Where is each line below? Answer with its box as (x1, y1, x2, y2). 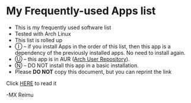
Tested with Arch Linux (14, 30, 71, 37)
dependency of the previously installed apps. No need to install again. (14, 49, 186, 56)
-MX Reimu (6, 91, 34, 98)
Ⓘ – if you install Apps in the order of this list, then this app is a (14, 43, 171, 50)
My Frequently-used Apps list (6, 4, 156, 18)
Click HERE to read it (6, 79, 57, 87)
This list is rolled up (14, 36, 62, 43)
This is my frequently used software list (14, 24, 112, 31)
